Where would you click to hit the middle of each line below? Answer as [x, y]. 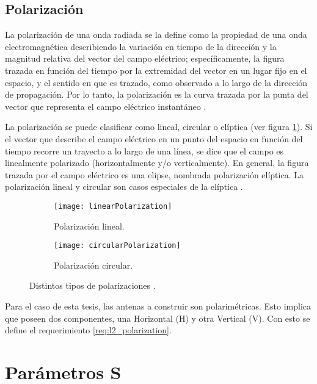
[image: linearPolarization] [113, 206]
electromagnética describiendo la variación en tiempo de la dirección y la [141, 46]
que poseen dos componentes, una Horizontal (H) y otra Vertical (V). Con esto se [158, 318]
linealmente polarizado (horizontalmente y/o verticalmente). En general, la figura [157, 163]
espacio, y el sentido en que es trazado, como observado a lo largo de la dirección [156, 82]
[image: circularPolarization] [117, 246]
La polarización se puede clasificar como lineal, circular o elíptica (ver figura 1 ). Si [159, 127]
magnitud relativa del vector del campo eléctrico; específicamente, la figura [145, 58]
